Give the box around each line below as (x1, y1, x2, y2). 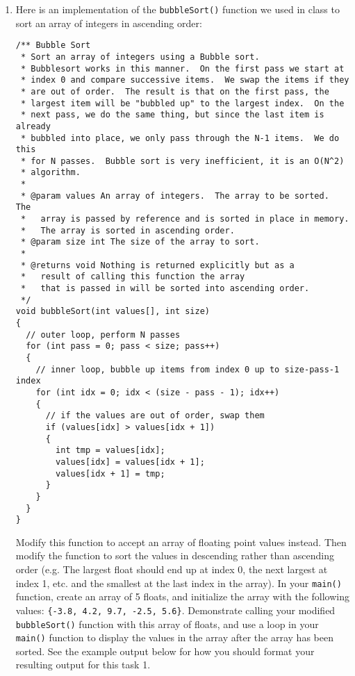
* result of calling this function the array (20, 272, 245, 282)
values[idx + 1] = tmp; (56, 468, 165, 479)
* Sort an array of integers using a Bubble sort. (20, 51, 260, 62)
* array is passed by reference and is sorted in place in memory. (20, 214, 349, 224)
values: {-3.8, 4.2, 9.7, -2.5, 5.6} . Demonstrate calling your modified (15, 602, 336, 617)
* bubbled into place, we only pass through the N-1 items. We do (20, 133, 340, 143)
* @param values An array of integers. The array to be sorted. (20, 190, 329, 201)
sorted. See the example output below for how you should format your (15, 643, 315, 658)
